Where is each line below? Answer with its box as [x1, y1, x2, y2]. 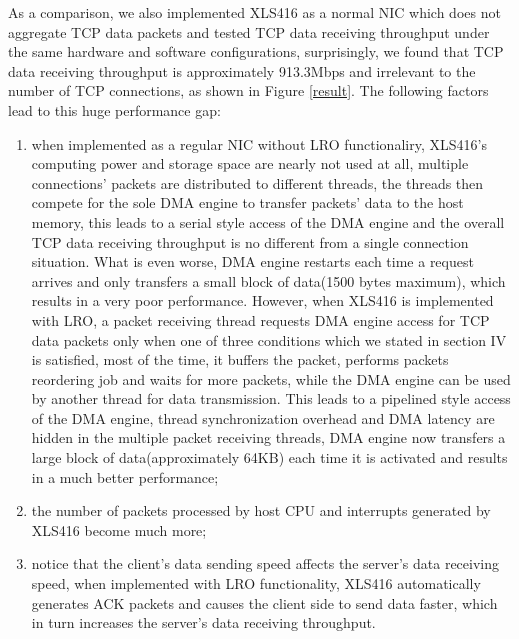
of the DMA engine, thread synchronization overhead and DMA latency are [31, 407, 495, 428]
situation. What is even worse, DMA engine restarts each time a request [31, 251, 474, 272]
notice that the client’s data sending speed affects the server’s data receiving [31, 553, 499, 574]
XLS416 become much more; [31, 519, 207, 540]
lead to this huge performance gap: [8, 99, 221, 120]
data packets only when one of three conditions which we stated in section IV [31, 329, 507, 350]
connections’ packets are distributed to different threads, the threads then [31, 172, 484, 193]
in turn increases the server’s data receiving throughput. [31, 612, 376, 633]
